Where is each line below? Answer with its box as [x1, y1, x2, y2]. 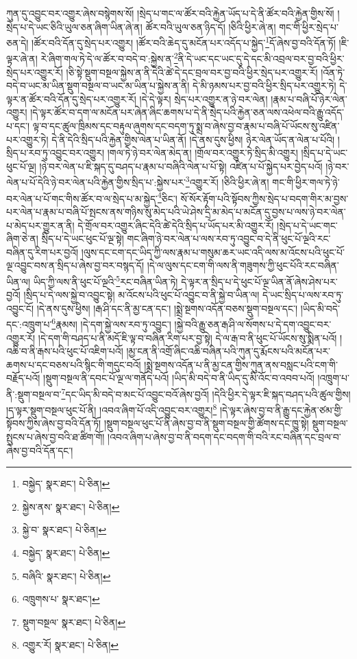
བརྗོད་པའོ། [6, 371, 40, 385]
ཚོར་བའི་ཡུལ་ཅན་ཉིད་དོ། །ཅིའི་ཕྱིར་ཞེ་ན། [145, 19, 276, 34]
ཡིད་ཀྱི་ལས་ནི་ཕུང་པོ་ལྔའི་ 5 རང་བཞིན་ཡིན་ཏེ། [33, 272, 178, 288]
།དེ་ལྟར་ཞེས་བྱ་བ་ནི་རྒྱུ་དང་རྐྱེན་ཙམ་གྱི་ [219, 402, 343, 417]
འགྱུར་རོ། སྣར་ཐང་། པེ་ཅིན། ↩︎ [22, 638, 119, 652]
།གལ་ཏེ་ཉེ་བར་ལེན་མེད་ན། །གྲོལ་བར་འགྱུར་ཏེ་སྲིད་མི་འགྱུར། [107, 146, 298, 160]
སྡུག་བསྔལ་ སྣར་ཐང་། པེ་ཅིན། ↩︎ [22, 614, 126, 629]
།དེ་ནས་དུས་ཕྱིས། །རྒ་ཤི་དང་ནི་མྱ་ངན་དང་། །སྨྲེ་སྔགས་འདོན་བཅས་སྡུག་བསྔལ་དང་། [36, 301, 298, 315]
